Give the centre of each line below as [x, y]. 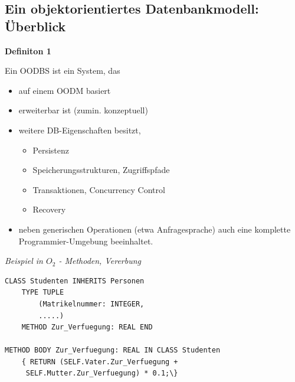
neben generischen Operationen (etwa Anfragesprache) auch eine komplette [155, 229]
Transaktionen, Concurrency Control [99, 189]
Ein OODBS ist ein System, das [63, 71]
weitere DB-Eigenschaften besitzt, [80, 130]
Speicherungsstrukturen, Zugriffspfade [101, 170]
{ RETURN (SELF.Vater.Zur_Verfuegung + [100, 362]
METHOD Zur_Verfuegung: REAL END [87, 327]
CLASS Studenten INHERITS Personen [75, 281]
